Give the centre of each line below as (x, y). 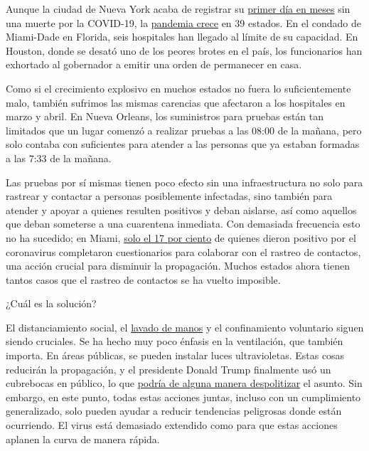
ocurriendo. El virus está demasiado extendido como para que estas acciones (172, 425)
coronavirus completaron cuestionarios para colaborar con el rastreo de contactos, (183, 251)
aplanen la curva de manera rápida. (83, 439)
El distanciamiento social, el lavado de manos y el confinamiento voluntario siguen (185, 327)
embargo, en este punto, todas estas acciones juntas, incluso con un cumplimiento (183, 397)
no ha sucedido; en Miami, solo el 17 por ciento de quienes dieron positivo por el (181, 237)
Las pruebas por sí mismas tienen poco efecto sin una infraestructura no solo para (184, 182)
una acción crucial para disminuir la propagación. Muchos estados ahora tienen (178, 266)
